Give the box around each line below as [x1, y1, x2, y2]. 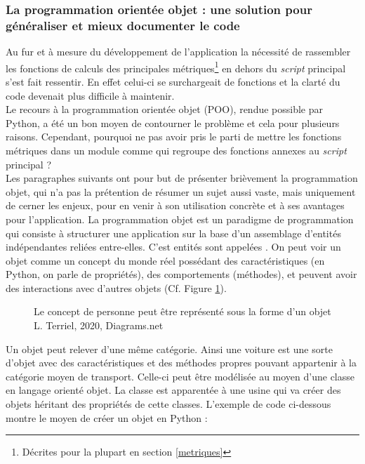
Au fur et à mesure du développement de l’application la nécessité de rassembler [6, 44, 351, 59]
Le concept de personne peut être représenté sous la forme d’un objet [34, 304, 331, 319]
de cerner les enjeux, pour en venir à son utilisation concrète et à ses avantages [6, 198, 345, 213]
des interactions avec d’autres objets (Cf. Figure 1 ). [6, 280, 227, 295]
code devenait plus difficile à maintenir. [6, 88, 175, 102]
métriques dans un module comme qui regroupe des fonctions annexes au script [6, 142, 347, 157]
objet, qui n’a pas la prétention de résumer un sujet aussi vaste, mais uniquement [6, 184, 356, 199]
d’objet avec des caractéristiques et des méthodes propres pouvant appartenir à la [6, 355, 357, 370]
